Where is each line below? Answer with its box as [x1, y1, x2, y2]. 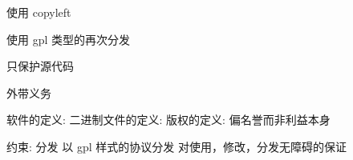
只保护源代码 [6, 58, 74, 74]
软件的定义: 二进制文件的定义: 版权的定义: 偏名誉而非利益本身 [6, 111, 331, 128]
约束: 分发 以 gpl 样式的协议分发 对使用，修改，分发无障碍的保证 [6, 138, 347, 154]
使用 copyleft [6, 4, 71, 20]
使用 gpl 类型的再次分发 [6, 30, 130, 47]
